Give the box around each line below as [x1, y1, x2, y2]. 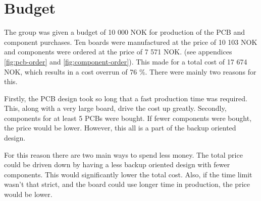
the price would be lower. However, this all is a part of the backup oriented [4, 122, 236, 133]
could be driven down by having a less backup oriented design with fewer [4, 159, 230, 170]
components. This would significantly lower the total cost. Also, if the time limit [4, 169, 252, 179]
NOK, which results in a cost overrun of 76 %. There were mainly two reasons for [4, 66, 256, 77]
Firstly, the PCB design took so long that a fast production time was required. [4, 93, 247, 103]
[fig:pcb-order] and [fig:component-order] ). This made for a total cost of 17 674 [4, 56, 247, 66]
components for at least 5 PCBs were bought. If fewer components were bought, [4, 112, 252, 123]
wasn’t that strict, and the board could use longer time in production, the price [4, 179, 250, 189]
